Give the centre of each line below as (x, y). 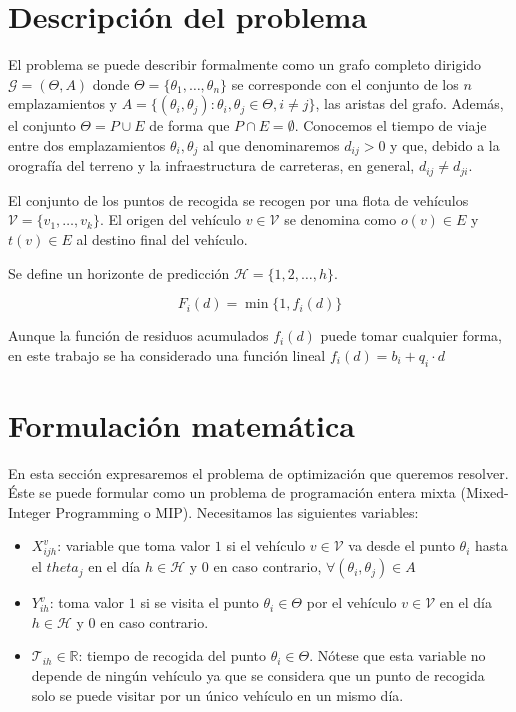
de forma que (189, 125)
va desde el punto (401, 545)
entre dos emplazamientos (87, 144)
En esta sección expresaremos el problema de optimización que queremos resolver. (258, 472)
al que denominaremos (271, 144)
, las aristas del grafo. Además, (409, 103)
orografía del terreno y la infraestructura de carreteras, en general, (211, 165)
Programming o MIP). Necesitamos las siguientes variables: (237, 511)
